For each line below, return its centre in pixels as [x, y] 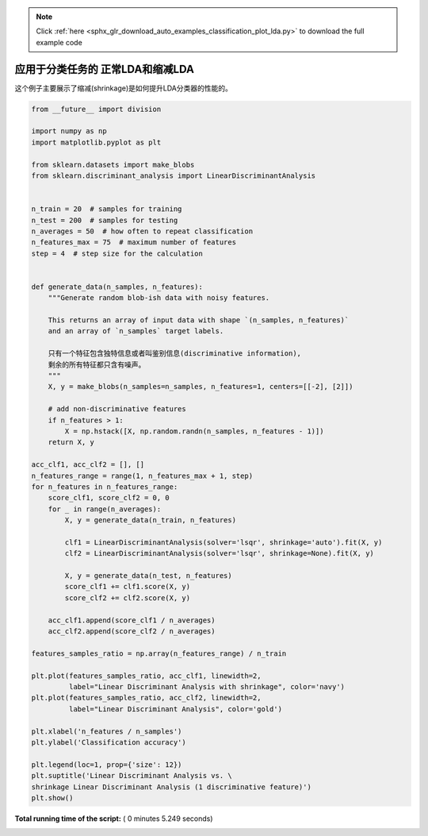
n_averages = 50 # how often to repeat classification [142, 231]
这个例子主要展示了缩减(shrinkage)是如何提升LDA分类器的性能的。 [124, 88]
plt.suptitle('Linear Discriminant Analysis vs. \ [132, 776]
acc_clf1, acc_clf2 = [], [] [88, 465]
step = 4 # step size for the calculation [117, 253]
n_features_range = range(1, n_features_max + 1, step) [142, 476]
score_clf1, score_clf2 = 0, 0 [109, 498]
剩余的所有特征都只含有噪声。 [97, 364]
